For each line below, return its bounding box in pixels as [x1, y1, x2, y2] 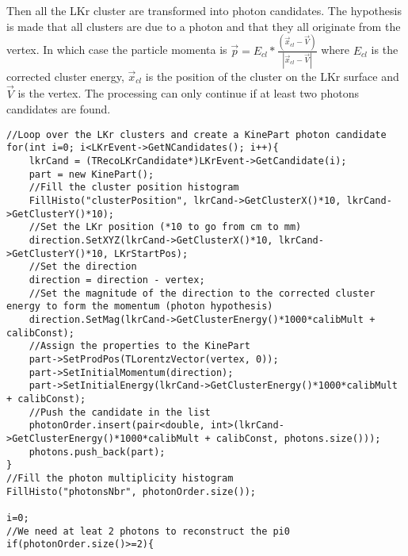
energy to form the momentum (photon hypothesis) [6, 301, 273, 313]
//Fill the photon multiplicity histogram [6, 472, 234, 484]
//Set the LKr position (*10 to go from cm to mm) [29, 221, 302, 233]
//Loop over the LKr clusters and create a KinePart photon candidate [6, 128, 387, 140]
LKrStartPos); [114, 247, 189, 259]
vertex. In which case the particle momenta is [6, 41, 227, 58]
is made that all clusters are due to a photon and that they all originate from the [6, 17, 401, 34]
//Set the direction [29, 261, 137, 273]
